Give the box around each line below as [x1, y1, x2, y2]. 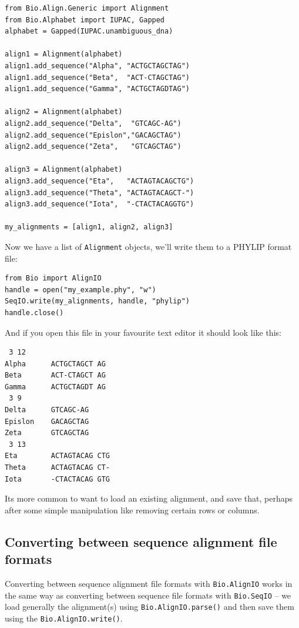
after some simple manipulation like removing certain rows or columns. [5, 503, 260, 516]
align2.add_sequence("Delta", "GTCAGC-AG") [5, 119, 182, 128]
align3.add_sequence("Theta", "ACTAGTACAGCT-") [5, 188, 194, 197]
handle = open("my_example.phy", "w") [5, 285, 156, 294]
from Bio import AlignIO [5, 274, 102, 283]
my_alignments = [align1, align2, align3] [5, 223, 173, 232]
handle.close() [5, 308, 64, 317]
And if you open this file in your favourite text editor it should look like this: [5, 326, 281, 338]
